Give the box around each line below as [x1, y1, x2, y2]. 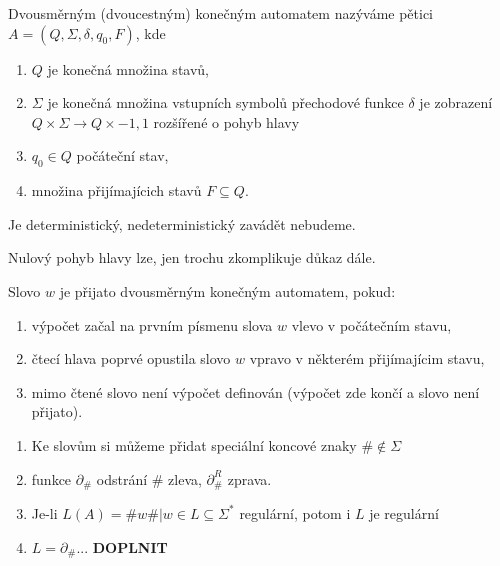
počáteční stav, [76, 145, 169, 166]
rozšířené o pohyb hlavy [153, 111, 300, 132]
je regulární [369, 502, 439, 523]
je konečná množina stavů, [47, 58, 209, 79]
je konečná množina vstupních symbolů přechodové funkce [47, 92, 404, 113]
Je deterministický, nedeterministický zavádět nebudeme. [8, 213, 356, 234]
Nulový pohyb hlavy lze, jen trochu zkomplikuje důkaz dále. [8, 247, 376, 268]
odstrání [96, 468, 148, 489]
